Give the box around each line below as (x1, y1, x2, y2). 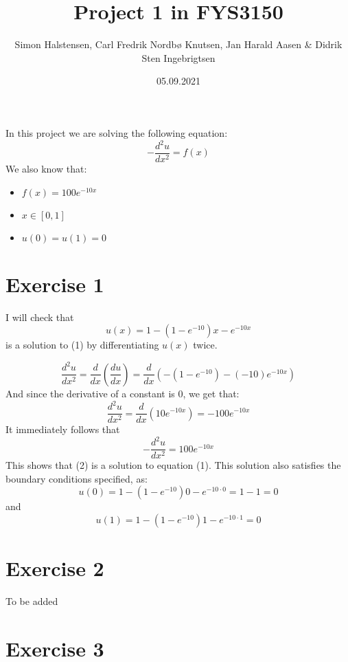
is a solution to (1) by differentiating (5, 338, 159, 352)
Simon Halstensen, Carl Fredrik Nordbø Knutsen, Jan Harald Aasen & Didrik (14, 37, 343, 52)
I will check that (5, 309, 74, 324)
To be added (5, 594, 58, 608)
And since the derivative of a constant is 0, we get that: (5, 386, 240, 400)
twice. (193, 338, 218, 352)
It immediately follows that (5, 422, 120, 437)
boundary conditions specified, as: (5, 471, 148, 485)
